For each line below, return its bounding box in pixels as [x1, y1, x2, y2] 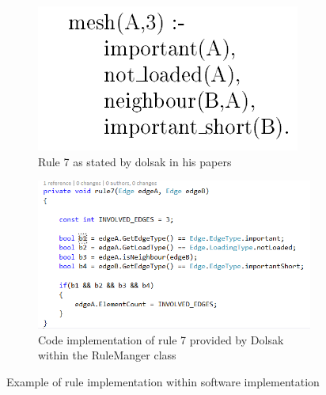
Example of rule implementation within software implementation [6, 373, 320, 389]
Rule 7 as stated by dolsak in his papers [38, 153, 232, 169]
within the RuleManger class [38, 347, 176, 363]
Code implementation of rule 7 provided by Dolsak [38, 331, 284, 348]
